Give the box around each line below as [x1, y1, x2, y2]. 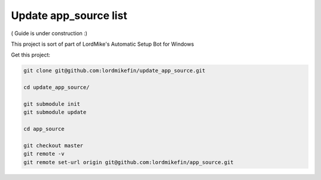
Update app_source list [11, 9, 128, 22]
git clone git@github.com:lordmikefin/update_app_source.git [23, 67, 206, 74]
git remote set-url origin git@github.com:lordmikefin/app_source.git [23, 159, 234, 166]
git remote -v [23, 150, 65, 157]
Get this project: [11, 51, 51, 59]
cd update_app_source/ [23, 84, 90, 91]
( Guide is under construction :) [11, 30, 87, 37]
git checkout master [23, 142, 83, 149]
